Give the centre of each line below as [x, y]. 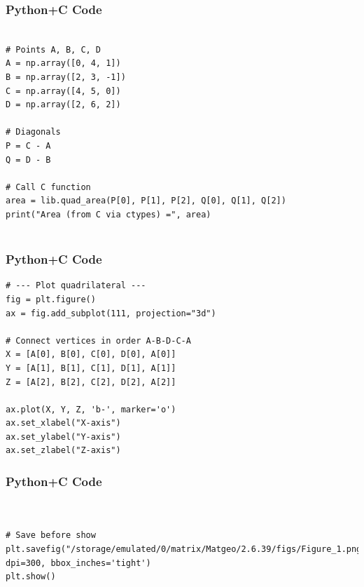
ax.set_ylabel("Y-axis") [63, 437]
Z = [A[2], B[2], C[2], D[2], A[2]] [91, 382]
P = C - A [28, 146]
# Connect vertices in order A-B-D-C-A [98, 340]
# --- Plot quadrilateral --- [76, 286]
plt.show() [31, 577]
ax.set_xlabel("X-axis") [63, 423]
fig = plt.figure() [51, 299]
